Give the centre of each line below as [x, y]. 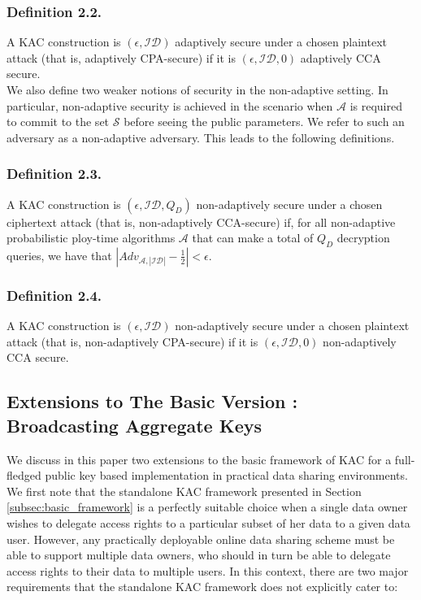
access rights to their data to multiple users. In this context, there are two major [208, 570]
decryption [363, 238]
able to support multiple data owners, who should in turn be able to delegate [199, 555]
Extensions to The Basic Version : [152, 401]
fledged [24, 475]
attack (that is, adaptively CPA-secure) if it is [122, 57]
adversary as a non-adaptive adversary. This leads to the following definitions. [201, 137]
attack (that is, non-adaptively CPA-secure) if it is [132, 341]
